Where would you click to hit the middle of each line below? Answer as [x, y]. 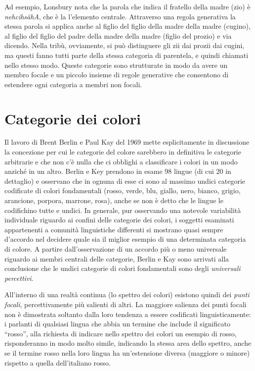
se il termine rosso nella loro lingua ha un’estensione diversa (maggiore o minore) [127, 352]
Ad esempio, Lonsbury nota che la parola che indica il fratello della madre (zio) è [127, 6]
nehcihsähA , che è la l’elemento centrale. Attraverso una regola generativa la [120, 16]
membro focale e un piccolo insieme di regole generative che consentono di [117, 75]
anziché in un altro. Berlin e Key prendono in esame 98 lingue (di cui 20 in [118, 171]
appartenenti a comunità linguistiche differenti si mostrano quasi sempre [114, 229]
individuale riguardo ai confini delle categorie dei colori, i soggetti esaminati [119, 220]
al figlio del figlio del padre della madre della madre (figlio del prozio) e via [118, 35]
